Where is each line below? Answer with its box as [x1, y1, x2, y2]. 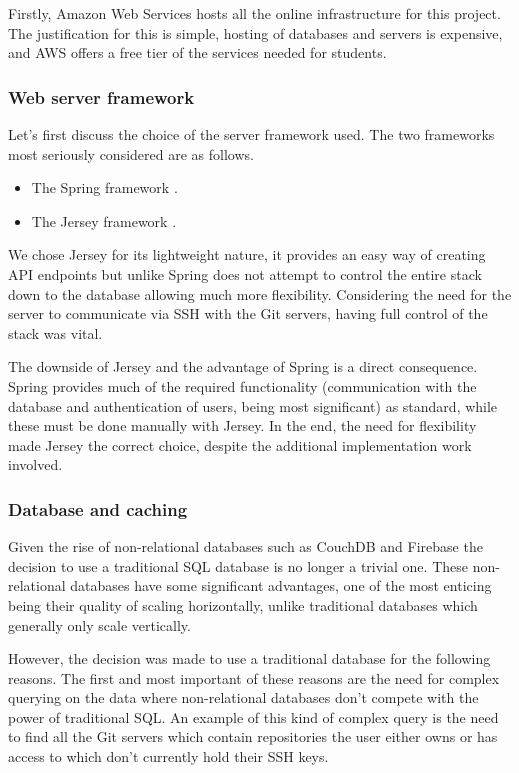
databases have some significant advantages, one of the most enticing [70, 575, 492, 596]
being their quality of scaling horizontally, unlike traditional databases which [8, 594, 478, 615]
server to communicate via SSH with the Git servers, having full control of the [8, 303, 488, 324]
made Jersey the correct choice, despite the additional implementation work [8, 434, 472, 455]
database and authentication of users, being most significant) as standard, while [8, 395, 498, 416]
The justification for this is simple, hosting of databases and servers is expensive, [8, 22, 503, 43]
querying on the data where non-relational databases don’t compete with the [8, 687, 479, 708]
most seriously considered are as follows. [8, 143, 254, 164]
